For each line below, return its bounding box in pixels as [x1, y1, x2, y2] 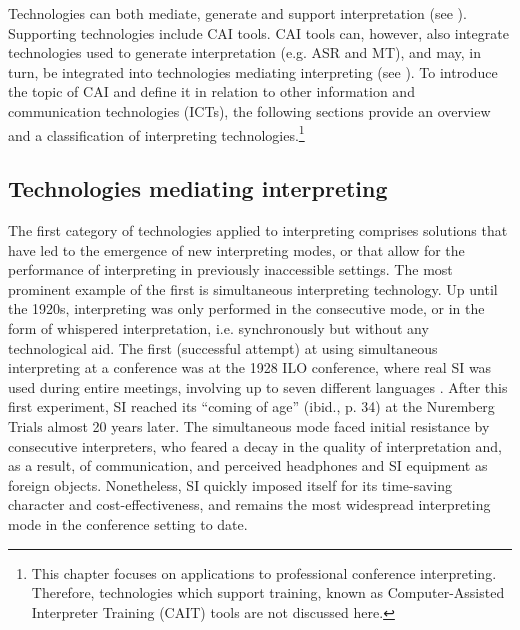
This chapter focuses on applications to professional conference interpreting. [31, 562, 497, 583]
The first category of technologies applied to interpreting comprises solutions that [8, 220, 508, 241]
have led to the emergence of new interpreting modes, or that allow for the [8, 239, 465, 260]
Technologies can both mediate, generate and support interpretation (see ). [8, 3, 467, 23]
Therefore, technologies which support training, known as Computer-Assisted [31, 582, 505, 603]
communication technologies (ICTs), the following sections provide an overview [8, 100, 491, 121]
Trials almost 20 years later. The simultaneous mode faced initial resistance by [8, 415, 490, 436]
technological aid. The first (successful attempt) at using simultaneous [8, 337, 438, 358]
